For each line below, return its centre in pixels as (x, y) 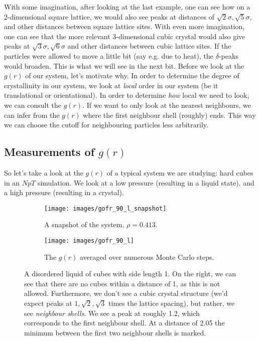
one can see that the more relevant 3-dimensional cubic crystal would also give (125, 36)
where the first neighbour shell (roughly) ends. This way (169, 115)
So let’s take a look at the (44, 172)
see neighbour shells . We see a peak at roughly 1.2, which (112, 313)
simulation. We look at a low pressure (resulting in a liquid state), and (146, 182)
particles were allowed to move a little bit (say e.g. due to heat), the (109, 55)
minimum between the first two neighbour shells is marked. (115, 332)
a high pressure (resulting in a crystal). (64, 192)
